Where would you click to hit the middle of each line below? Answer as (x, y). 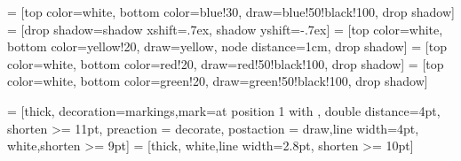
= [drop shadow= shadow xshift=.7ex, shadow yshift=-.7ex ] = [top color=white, (225, 29)
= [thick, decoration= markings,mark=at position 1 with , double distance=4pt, (224, 110)
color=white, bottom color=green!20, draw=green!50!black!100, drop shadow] (218, 81)
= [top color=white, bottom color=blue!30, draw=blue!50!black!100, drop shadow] (231, 11)
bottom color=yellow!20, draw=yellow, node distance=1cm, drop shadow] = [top (227, 46)
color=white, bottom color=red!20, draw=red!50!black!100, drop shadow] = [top (226, 63)
